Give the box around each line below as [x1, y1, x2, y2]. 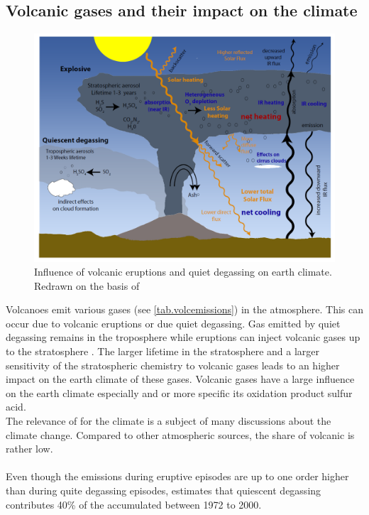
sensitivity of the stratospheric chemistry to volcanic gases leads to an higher [6, 357, 340, 372]
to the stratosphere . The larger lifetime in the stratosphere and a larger [6, 344, 319, 359]
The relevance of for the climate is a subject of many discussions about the [6, 413, 331, 428]
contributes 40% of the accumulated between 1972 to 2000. [6, 497, 262, 511]
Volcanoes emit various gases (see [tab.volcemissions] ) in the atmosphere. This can [6, 302, 364, 317]
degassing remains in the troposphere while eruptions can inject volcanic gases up [6, 330, 360, 345]
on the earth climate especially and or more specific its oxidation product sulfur [6, 385, 353, 400]
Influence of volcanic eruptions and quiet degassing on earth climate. [34, 264, 332, 279]
